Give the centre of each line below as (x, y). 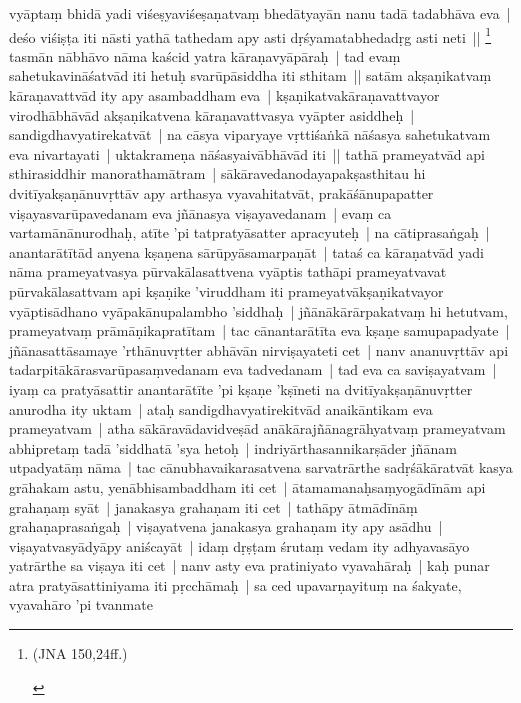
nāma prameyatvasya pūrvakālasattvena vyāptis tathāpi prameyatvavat (228, 271)
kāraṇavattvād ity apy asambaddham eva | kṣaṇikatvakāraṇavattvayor (224, 95)
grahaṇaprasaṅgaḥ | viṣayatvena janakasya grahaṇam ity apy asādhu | (226, 526)
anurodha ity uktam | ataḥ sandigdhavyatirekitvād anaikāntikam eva (221, 408)
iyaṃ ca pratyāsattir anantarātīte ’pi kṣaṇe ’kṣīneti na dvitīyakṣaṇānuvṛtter (241, 388)
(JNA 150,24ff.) (80, 653)
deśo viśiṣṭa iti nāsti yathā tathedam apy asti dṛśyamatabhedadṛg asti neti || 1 (250, 35)
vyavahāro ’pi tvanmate (81, 604)
